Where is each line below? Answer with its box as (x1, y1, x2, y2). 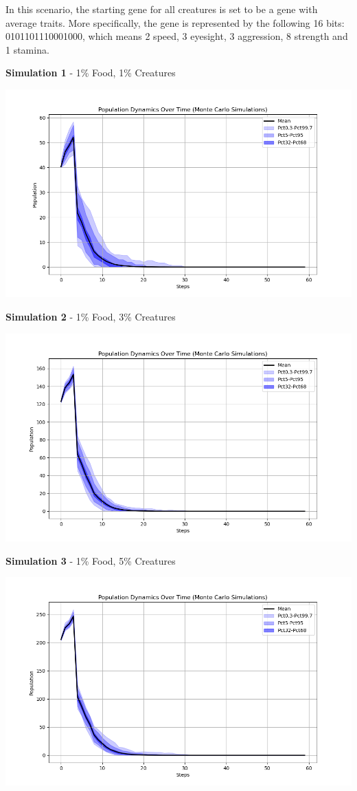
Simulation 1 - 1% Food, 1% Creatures (5, 65, 176, 80)
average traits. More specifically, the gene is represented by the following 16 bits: (5, 15, 345, 30)
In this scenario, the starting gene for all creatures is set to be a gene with (5, 2, 318, 16)
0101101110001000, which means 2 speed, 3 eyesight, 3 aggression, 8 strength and (5, 29, 348, 43)
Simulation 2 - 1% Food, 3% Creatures (5, 309, 176, 323)
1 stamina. (5, 42, 49, 56)
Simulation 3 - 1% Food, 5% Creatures (5, 553, 176, 567)
